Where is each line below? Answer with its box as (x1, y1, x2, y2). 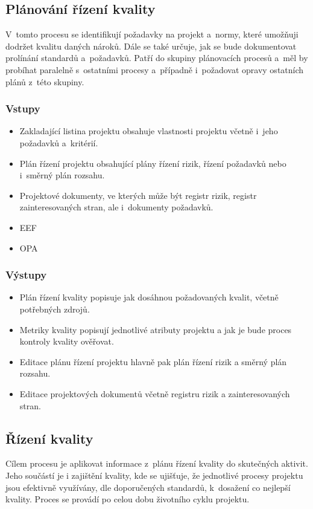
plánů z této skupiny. (5, 75, 84, 88)
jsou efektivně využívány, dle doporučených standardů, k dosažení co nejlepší (5, 481, 291, 493)
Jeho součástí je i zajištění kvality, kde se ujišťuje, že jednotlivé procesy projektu (5, 468, 303, 481)
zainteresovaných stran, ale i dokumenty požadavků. (19, 201, 213, 213)
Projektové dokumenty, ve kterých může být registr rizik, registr (19, 189, 257, 201)
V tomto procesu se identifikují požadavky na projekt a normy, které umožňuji (5, 28, 299, 41)
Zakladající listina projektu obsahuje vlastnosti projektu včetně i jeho (19, 125, 278, 137)
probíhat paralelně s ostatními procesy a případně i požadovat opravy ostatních (5, 63, 304, 76)
